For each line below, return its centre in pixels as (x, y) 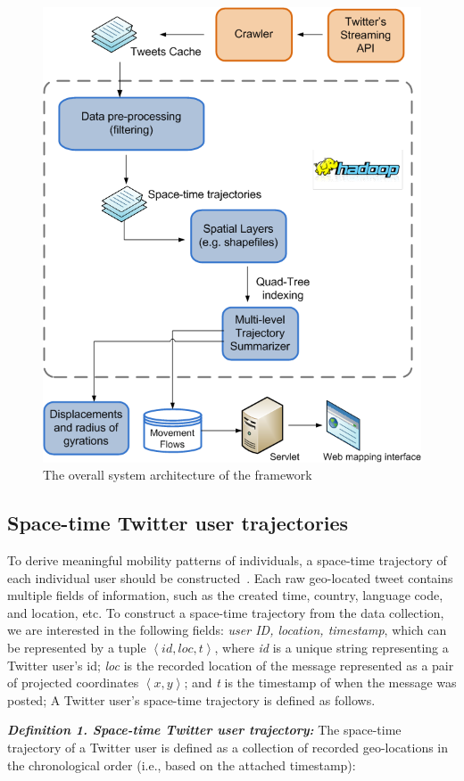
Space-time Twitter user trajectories (178, 523)
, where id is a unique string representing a (331, 648)
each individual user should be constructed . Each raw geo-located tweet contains (230, 577)
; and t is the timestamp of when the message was (320, 682)
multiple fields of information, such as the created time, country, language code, (225, 595)
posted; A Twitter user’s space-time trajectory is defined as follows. (191, 699)
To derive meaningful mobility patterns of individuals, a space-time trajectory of (227, 560)
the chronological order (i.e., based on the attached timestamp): (182, 765)
